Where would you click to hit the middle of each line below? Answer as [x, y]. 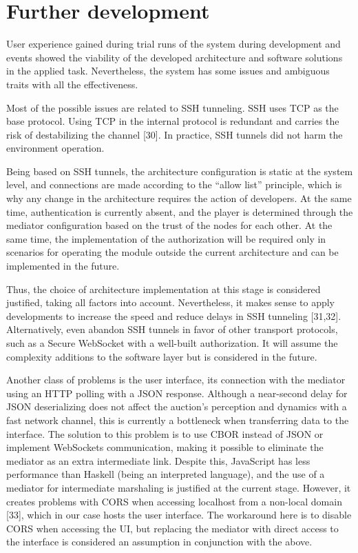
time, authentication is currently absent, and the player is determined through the [180, 211]
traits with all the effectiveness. [72, 84]
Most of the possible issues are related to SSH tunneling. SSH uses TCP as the [172, 107]
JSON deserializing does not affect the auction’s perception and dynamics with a [177, 406]
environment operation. [55, 148]
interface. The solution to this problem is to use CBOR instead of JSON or [165, 433]
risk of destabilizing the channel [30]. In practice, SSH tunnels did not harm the [175, 134]
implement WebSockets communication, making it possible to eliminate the [165, 447]
